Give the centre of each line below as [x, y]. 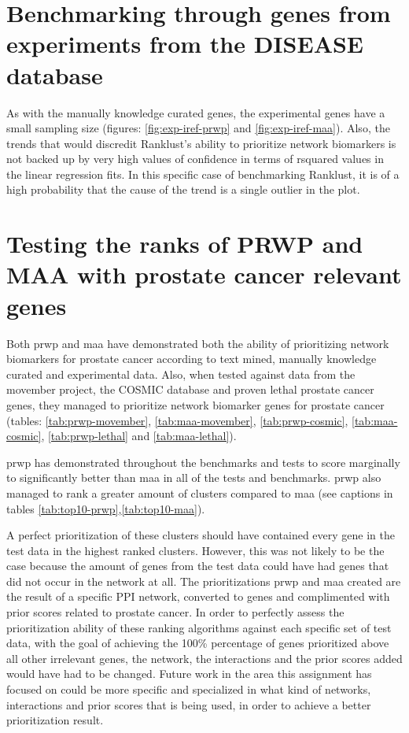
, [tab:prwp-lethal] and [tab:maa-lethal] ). [139, 436]
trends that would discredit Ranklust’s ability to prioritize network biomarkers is [201, 143]
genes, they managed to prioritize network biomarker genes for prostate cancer [195, 404]
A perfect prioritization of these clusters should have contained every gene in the [201, 535]
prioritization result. [55, 720]
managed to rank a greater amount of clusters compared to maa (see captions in [200, 492]
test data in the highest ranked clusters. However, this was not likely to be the [195, 550]
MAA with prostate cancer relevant [204, 274]
